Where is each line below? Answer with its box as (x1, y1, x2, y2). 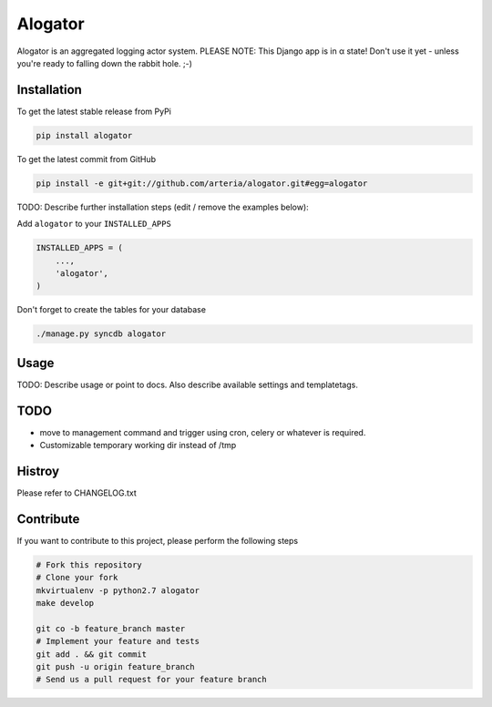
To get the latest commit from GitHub (16, 153, 157, 164)
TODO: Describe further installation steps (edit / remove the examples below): (16, 201, 309, 212)
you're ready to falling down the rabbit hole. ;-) (16, 57, 193, 68)
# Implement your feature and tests (36, 636, 200, 647)
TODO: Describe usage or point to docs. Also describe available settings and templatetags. (16, 379, 359, 390)
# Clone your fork (36, 572, 118, 583)
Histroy (16, 463, 60, 478)
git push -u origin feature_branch (36, 661, 195, 672)
